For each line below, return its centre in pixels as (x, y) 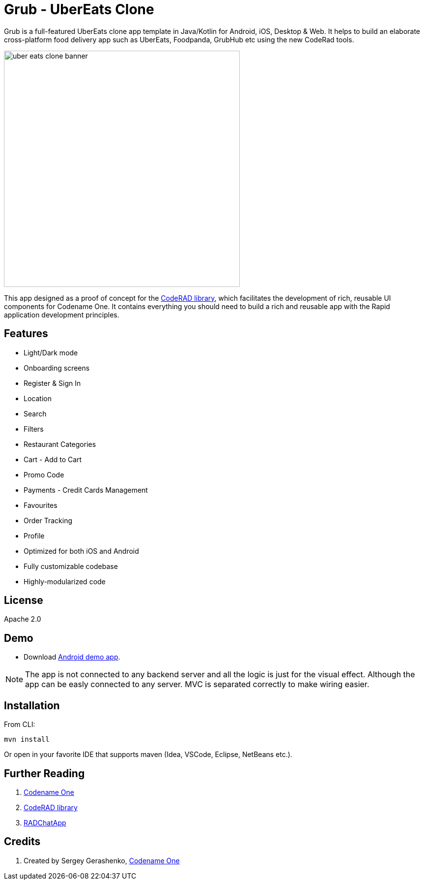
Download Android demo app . (72, 657)
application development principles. (62, 315)
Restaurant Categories (60, 444)
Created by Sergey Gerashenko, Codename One (102, 860)
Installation (32, 705)
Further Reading (44, 773)
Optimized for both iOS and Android (81, 551)
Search (35, 413)
